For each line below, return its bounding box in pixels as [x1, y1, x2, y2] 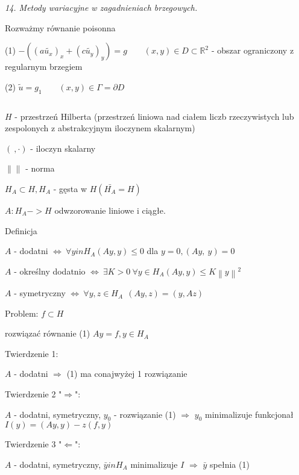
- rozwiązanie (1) [114, 408, 176, 420]
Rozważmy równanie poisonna [5, 21, 116, 34]
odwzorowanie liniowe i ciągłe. [54, 203, 166, 216]
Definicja [5, 224, 37, 237]
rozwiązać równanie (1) [5, 327, 90, 340]
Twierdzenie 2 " [5, 388, 62, 400]
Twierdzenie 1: [5, 347, 58, 359]
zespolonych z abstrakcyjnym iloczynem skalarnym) [5, 122, 195, 134]
